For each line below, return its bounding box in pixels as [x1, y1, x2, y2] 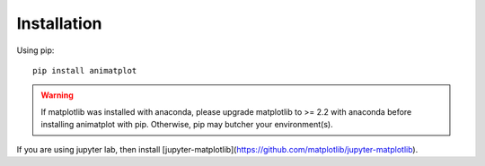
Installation [16, 13, 102, 33]
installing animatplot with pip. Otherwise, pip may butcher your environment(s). [40, 119, 333, 130]
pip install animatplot [32, 66, 137, 75]
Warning [40, 90, 74, 100]
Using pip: [16, 45, 55, 56]
